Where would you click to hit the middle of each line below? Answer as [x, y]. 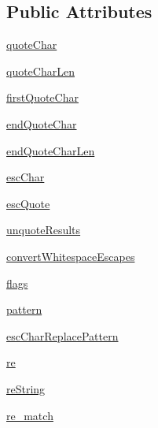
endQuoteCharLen [51, 150]
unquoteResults [44, 230]
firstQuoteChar [42, 97]
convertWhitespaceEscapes [71, 256]
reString [26, 388]
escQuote [28, 203]
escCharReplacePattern [62, 335]
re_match [30, 415]
